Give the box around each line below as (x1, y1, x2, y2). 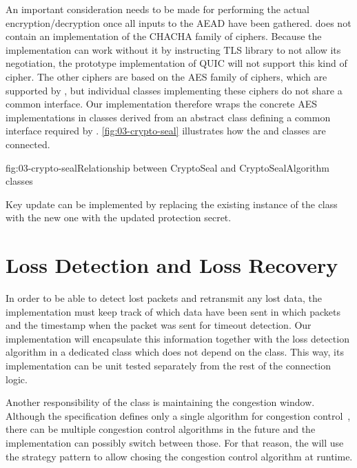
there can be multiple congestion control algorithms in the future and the (6, 422, 316, 436)
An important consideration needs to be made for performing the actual (6, 2, 309, 16)
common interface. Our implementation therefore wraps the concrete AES (6, 96, 317, 111)
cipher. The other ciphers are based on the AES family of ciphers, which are (6, 69, 327, 83)
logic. (6, 372, 28, 386)
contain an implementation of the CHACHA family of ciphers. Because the (6, 29, 322, 43)
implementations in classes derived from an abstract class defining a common (6, 110, 331, 124)
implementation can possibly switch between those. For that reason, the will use (6, 435, 344, 449)
